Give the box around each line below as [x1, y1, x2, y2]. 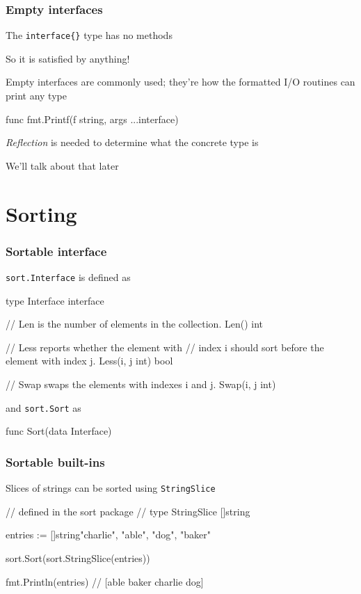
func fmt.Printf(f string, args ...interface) [6, 111, 179, 126]
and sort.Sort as [6, 400, 81, 415]
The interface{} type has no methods [6, 28, 173, 42]
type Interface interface [6, 293, 104, 307]
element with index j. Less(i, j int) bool [6, 353, 173, 368]
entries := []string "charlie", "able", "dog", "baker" [6, 527, 211, 542]
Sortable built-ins [6, 453, 105, 470]
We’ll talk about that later [6, 158, 119, 172]
